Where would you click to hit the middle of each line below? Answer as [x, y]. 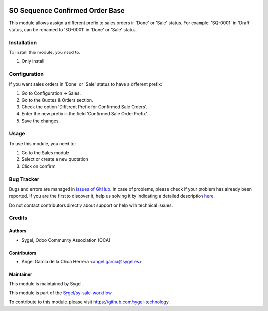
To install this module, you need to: [45, 52]
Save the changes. [40, 121]
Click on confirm [38, 166]
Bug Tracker [24, 179]
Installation [23, 42]
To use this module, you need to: [43, 143]
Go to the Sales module [45, 153]
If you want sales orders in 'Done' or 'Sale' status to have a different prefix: [86, 84]
